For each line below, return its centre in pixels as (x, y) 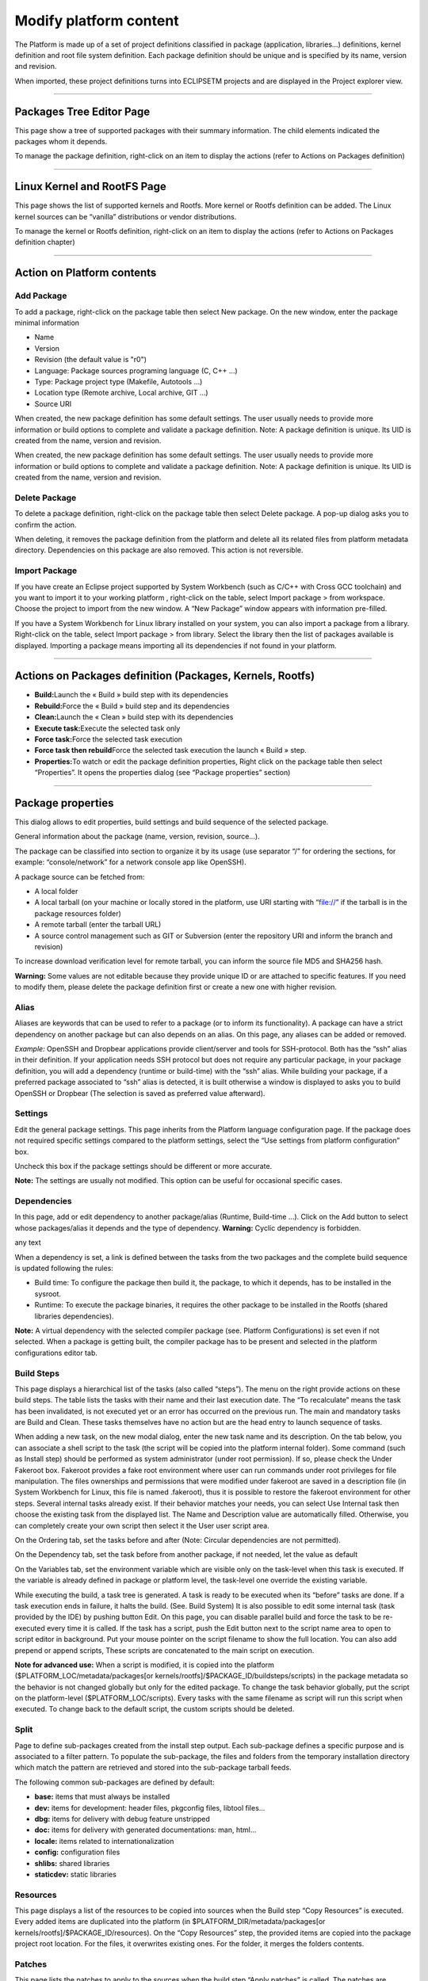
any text (28, 1242)
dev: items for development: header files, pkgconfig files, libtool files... (150, 1807)
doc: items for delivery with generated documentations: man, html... (145, 1830)
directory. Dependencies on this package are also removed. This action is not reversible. (159, 550)
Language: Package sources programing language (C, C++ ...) (136, 370)
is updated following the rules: (64, 1269)
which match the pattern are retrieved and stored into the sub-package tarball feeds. (153, 1768)
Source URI (53, 403)
